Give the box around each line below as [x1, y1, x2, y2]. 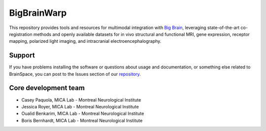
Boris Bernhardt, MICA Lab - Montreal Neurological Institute [21, 117, 143, 123]
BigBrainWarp [9, 7, 67, 18]
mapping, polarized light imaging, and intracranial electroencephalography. [9, 38, 162, 44]
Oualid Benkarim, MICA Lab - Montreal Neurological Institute [21, 111, 144, 117]
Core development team [9, 84, 85, 92]
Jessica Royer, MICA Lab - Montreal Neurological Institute [21, 103, 139, 109]
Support [9, 51, 35, 60]
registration [9, 31, 33, 37]
